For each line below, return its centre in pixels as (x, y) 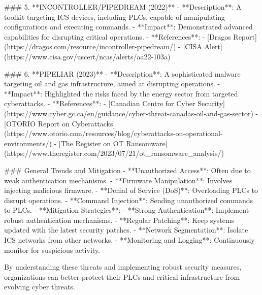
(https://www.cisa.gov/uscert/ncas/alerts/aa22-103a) (87, 56)
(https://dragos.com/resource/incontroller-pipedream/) (90, 46)
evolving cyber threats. (40, 287)
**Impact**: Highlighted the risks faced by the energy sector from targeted (121, 93)
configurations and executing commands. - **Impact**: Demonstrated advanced (128, 27)
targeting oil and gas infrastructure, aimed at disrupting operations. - (112, 84)
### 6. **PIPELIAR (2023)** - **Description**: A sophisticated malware (122, 73)
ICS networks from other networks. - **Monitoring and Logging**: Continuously (129, 240)
